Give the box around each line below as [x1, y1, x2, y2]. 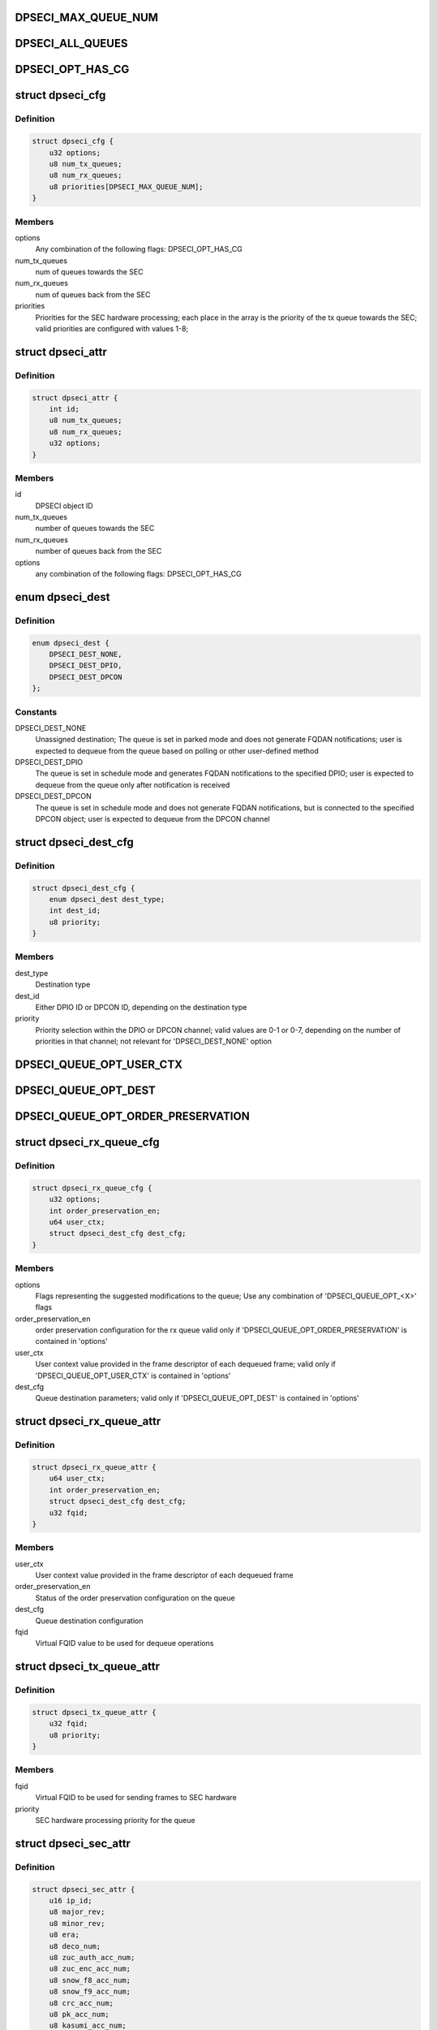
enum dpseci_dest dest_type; [49, 894, 165, 904]
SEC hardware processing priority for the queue [35, 1816, 195, 1825]
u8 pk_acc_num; [49, 2010, 109, 2019]
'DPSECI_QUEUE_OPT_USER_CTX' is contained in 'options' [35, 1371, 231, 1380]
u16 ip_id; [49, 1896, 92, 1905]
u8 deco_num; [49, 1941, 101, 1950]
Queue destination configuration [35, 1616, 144, 1626]
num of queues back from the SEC [35, 289, 151, 300]
